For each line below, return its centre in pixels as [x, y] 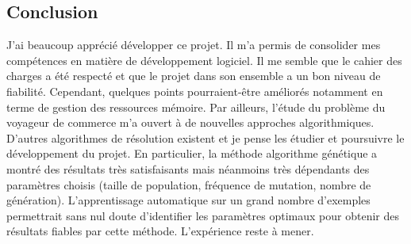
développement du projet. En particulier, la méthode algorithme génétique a [192, 153]
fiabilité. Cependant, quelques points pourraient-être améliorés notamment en [195, 91]
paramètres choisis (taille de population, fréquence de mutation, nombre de [189, 184]
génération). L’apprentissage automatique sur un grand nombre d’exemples [188, 200]
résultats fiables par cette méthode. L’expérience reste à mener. [160, 231]
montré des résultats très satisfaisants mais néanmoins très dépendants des [188, 168]
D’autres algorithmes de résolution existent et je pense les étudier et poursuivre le [205, 137]
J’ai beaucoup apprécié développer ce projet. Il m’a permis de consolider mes [194, 45]
